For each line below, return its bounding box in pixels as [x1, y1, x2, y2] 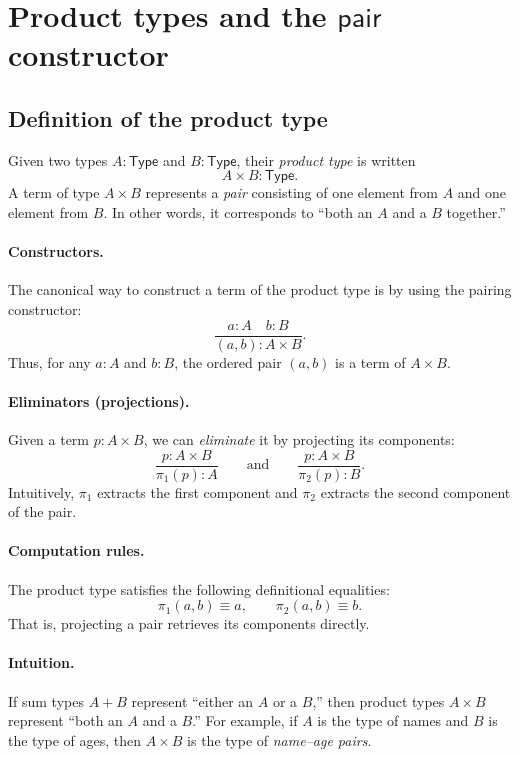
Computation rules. [8, 540, 145, 561]
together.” [446, 201, 506, 222]
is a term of [335, 351, 406, 372]
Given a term [8, 428, 90, 449]
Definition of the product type [8, 102, 328, 133]
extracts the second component [320, 481, 511, 502]
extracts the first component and [97, 481, 298, 502]
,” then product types [312, 690, 445, 711]
